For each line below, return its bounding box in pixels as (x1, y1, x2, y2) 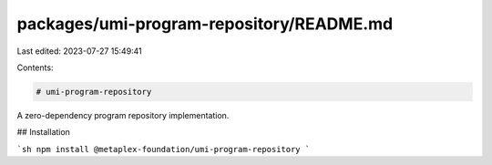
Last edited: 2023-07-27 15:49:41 (16, 46, 143, 57)
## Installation (16, 127, 70, 138)
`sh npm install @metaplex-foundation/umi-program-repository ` (16, 144, 311, 154)
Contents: (16, 62, 54, 73)
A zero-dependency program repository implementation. (16, 109, 230, 120)
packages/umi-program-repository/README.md (16, 14, 394, 34)
